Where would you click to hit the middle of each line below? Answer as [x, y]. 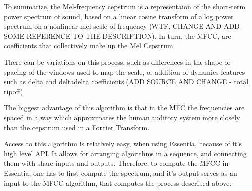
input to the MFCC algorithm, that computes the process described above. [118, 182]
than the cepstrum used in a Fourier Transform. [77, 127]
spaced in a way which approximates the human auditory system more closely [122, 117]
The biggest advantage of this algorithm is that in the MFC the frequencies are [124, 108]
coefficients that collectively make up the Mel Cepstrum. [90, 45]
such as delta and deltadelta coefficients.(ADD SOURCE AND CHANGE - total [126, 81]
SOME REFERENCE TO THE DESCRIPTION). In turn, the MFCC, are [118, 35]
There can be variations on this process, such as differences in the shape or [118, 62]
